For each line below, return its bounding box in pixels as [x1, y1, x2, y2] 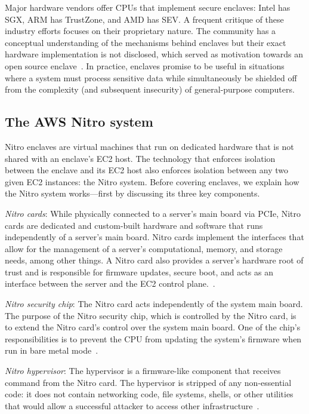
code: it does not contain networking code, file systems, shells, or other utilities [5, 388, 293, 400]
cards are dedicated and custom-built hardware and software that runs [5, 219, 263, 231]
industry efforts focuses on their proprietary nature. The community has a [5, 24, 276, 37]
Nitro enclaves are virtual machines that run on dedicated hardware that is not [5, 140, 294, 152]
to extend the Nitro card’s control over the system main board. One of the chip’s [5, 321, 301, 333]
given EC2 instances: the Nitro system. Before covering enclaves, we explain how [5, 175, 299, 188]
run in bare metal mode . [5, 344, 98, 357]
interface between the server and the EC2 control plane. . [5, 277, 215, 290]
